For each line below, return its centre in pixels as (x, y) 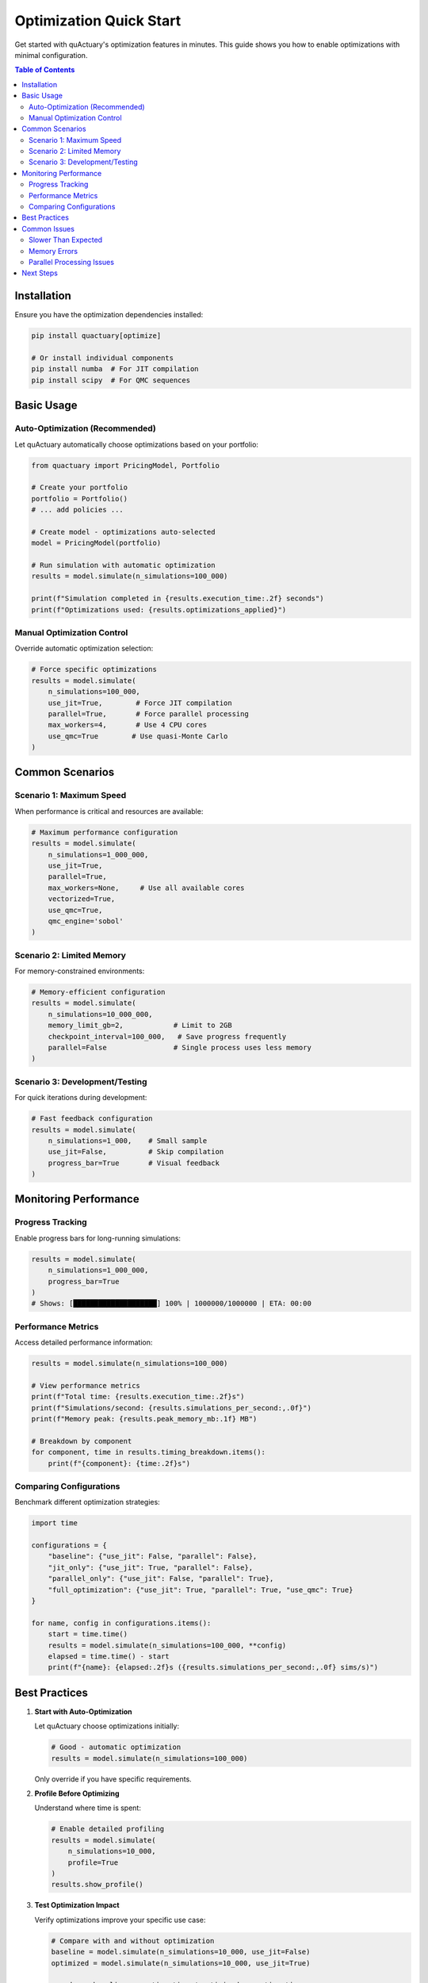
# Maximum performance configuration (105, 832)
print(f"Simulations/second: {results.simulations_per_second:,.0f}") (172, 1408)
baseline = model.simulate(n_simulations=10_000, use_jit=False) (181, 1952)
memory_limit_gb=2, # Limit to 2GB (140, 1026)
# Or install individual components (103, 358)
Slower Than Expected (66, 240)
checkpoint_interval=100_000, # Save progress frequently (167, 1036)
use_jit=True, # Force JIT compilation (140, 703)
